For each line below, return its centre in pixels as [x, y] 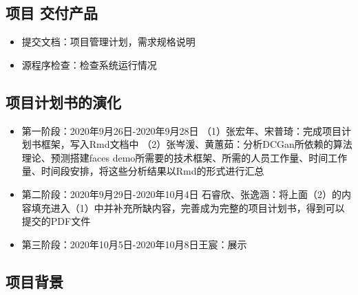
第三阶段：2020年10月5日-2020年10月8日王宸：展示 [134, 244]
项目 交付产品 [52, 13]
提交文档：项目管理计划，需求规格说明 [108, 42]
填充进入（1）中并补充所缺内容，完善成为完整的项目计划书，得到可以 [188, 207]
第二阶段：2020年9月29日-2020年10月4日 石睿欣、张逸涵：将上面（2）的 [182, 194]
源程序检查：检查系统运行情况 [89, 64]
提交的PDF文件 [56, 221]
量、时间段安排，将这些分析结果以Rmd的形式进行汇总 [143, 171]
